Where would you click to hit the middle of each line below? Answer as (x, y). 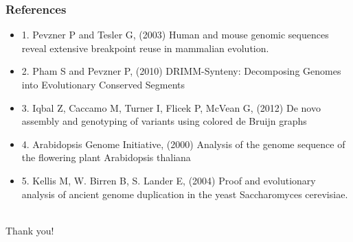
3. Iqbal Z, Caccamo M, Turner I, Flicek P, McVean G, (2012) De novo (171, 107)
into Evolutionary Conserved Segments (103, 84)
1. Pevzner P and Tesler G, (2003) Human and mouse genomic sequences (175, 35)
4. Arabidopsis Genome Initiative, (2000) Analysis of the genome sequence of (183, 144)
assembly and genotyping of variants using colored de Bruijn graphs (164, 121)
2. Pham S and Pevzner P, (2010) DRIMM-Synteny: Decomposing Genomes (181, 71)
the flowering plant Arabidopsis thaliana (106, 157)
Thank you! (30, 230)
